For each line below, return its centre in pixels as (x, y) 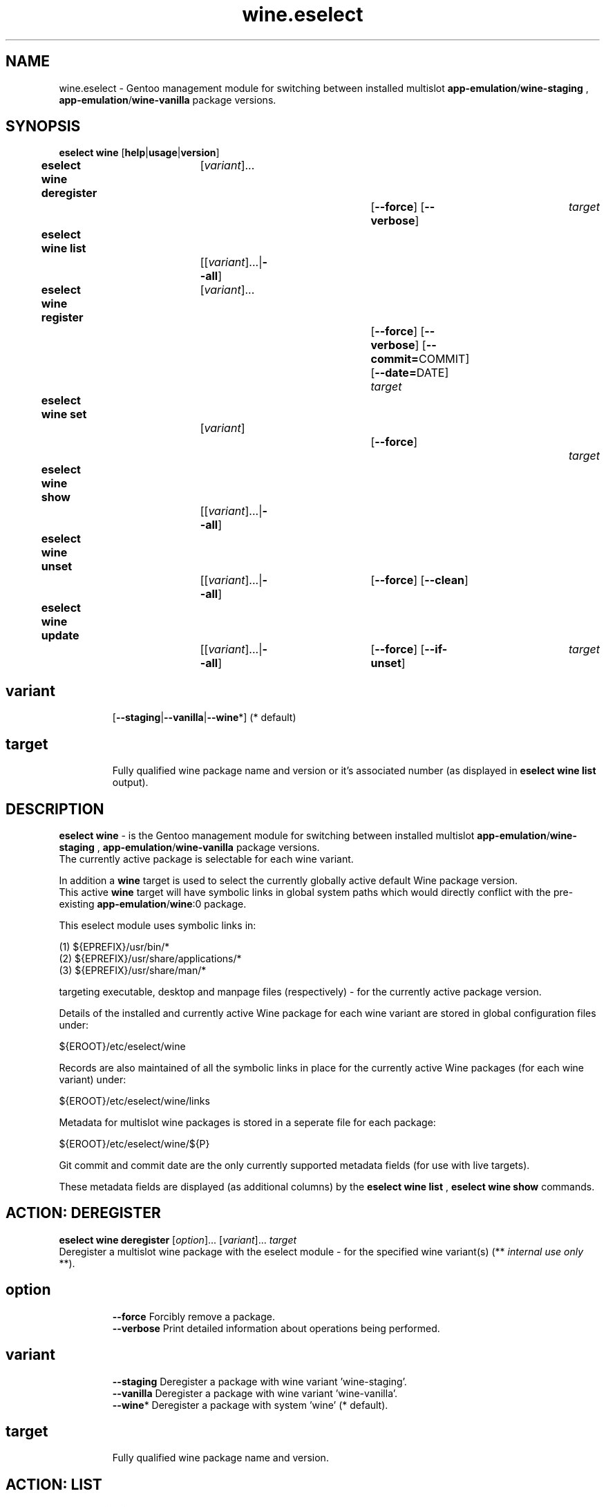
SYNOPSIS (43, 127)
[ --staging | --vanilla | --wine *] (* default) (204, 718)
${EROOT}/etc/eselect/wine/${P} (134, 1143)
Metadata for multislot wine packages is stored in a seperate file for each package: (247, 1122)
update (60, 636)
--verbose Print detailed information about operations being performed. (276, 1328)
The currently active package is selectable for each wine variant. (206, 859)
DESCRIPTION (55, 809)
